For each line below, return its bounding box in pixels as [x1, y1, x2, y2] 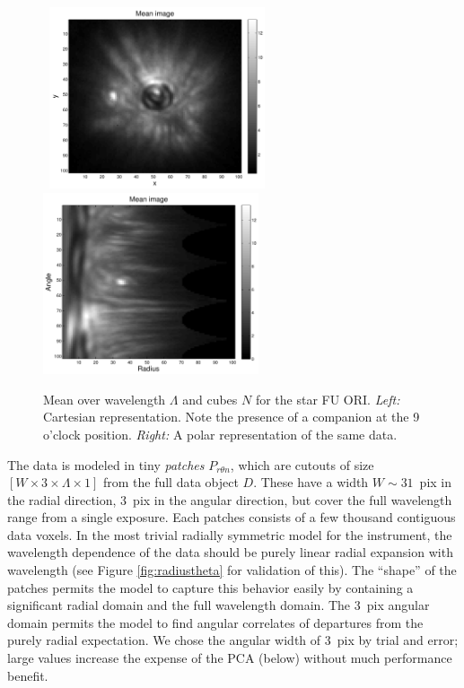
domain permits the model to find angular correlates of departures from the [7, 613, 424, 631]
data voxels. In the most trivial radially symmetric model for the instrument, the [7, 525, 452, 544]
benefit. [7, 666, 48, 684]
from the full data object [102, 473, 239, 492]
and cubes [182, 389, 238, 408]
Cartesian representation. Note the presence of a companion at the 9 [43, 407, 420, 426]
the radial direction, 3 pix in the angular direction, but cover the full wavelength [7, 490, 452, 509]
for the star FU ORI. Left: [255, 389, 400, 408]
